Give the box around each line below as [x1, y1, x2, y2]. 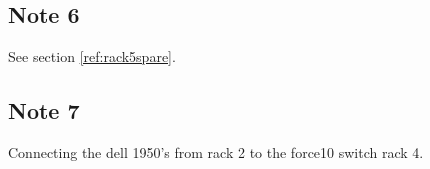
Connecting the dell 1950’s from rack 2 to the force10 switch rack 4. [8, 142, 424, 162]
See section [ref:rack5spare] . [8, 46, 176, 67]
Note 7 [8, 95, 80, 126]
